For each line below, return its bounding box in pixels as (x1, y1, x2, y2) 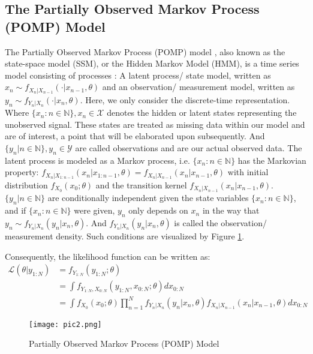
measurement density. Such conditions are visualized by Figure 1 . (5, 229, 245, 242)
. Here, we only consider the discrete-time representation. (80, 93, 290, 106)
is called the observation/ (174, 216, 267, 229)
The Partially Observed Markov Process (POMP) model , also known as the (5, 45, 285, 58)
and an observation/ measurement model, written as (102, 80, 295, 93)
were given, (74, 204, 115, 217)
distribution (5, 178, 48, 191)
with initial (227, 166, 269, 178)
